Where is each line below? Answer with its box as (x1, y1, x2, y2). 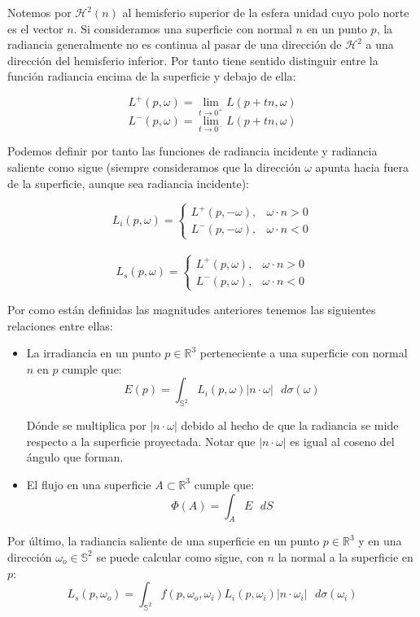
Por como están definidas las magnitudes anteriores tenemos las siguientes (7, 300, 376, 317)
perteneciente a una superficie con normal (199, 344, 408, 361)
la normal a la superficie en (278, 548, 413, 565)
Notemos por (7, 4, 72, 20)
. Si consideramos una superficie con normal (73, 20, 292, 37)
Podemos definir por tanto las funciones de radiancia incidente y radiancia (7, 142, 378, 160)
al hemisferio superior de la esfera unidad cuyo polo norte (122, 4, 409, 20)
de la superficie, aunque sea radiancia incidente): (7, 174, 249, 191)
